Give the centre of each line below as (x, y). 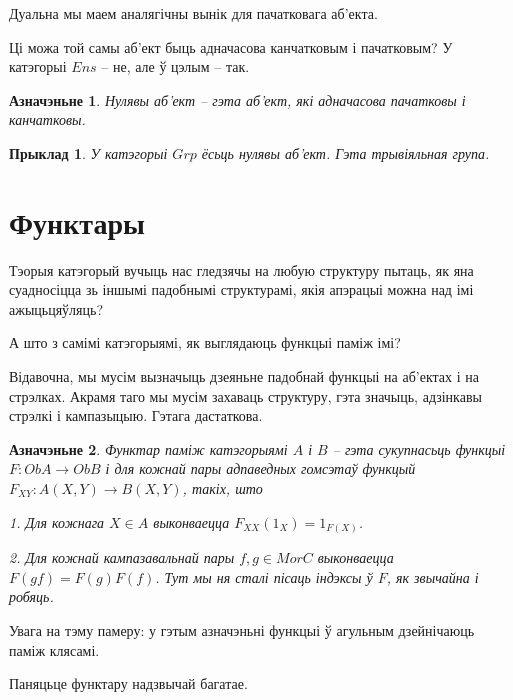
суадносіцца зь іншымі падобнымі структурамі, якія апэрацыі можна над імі (241, 289)
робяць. (31, 596)
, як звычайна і (432, 576)
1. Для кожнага (57, 521)
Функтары (77, 221)
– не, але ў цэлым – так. (175, 66)
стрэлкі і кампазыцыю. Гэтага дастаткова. (136, 415)
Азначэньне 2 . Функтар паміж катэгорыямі (148, 448)
